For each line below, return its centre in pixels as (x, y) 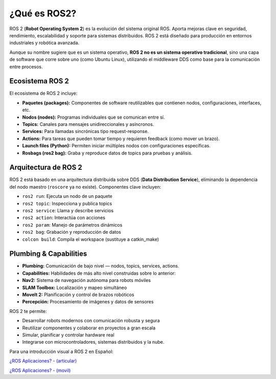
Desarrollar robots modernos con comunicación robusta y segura (91, 321)
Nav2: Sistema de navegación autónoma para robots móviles (86, 280)
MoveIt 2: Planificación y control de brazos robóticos (78, 295)
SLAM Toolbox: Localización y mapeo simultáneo (75, 287)
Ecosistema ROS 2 (39, 81)
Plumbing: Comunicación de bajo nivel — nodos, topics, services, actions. (101, 266)
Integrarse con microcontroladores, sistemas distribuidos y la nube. (93, 342)
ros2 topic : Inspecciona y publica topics (67, 203)
